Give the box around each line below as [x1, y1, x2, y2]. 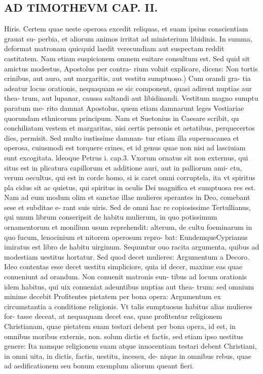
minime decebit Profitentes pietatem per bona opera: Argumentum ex [4, 291, 221, 302]
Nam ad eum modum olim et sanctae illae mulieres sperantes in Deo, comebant [4, 192, 250, 202]
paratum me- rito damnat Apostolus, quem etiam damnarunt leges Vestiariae [4, 102, 244, 113]
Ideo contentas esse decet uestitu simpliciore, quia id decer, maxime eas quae [4, 261, 243, 272]
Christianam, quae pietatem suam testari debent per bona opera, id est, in [4, 321, 236, 331]
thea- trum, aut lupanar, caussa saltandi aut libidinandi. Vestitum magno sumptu [4, 93, 258, 103]
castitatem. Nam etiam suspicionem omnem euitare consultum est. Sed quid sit [4, 53, 250, 63]
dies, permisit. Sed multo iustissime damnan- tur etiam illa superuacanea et [4, 132, 239, 143]
